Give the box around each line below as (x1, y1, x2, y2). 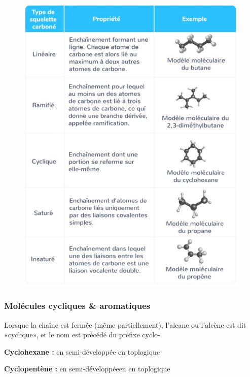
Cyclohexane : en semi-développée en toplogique (4, 346, 160, 357)
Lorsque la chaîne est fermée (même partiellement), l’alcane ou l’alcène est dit (4, 319, 246, 330)
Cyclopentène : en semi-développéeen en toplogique (4, 363, 170, 374)
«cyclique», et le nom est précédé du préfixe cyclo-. (4, 329, 162, 340)
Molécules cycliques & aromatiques (4, 299, 151, 312)
